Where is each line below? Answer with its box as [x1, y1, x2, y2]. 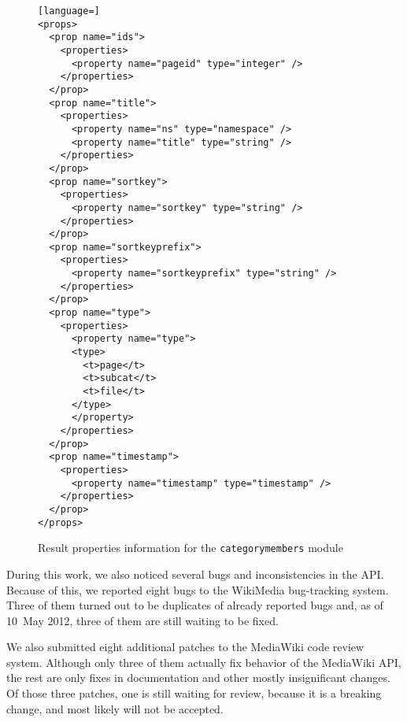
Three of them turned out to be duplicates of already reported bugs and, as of [6, 597, 383, 613]
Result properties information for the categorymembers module [38, 539, 343, 556]
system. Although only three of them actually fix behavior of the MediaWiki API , [6, 654, 401, 670]
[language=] [38, 6, 100, 17]
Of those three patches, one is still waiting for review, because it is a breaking [6, 685, 382, 702]
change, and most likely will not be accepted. [6, 700, 224, 716]
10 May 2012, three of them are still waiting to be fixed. [6, 612, 279, 628]
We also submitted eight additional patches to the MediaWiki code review [6, 639, 364, 655]
